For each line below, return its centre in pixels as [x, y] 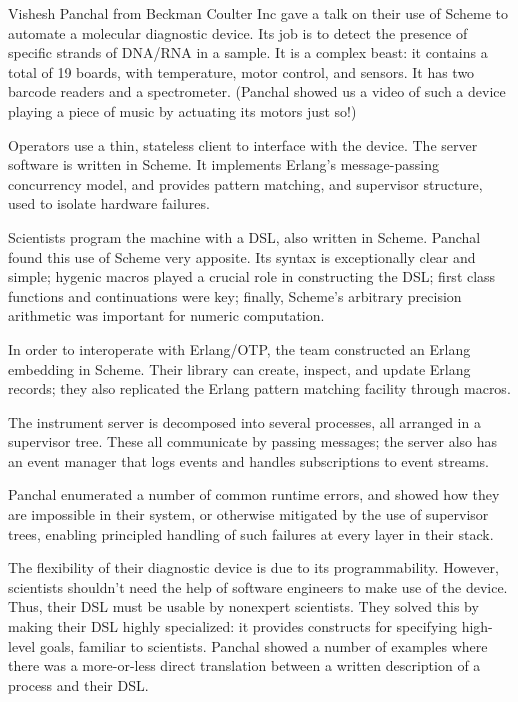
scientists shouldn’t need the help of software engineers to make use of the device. [258, 586]
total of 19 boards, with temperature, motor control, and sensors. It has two [241, 71]
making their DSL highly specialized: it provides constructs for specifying [232, 626]
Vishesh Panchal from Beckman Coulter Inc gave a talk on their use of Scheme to [258, 13]
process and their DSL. [78, 684]
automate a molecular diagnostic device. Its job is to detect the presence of [238, 32]
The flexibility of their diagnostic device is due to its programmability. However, [253, 567]
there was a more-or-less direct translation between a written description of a [244, 665]
